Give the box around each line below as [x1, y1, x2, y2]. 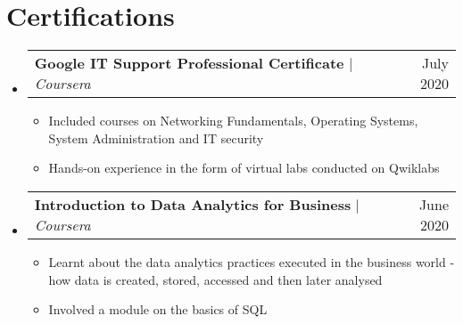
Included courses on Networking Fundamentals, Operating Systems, [48, 111, 418, 130]
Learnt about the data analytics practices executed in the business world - [48, 252, 455, 271]
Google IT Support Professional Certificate [34, 53, 344, 74]
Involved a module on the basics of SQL [48, 300, 268, 319]
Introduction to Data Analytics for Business [34, 193, 351, 215]
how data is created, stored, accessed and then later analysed [48, 270, 383, 288]
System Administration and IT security [48, 128, 264, 147]
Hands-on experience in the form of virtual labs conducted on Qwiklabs [48, 158, 440, 177]
